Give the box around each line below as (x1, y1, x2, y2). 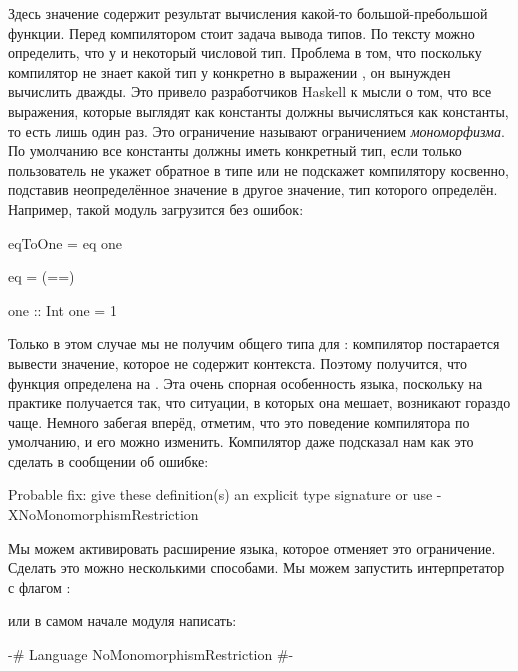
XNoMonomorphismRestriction (8, 504, 199, 525)
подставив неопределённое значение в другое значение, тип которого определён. (8, 179, 498, 200)
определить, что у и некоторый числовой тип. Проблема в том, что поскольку (8, 42, 482, 63)
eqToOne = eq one (8, 232, 122, 253)
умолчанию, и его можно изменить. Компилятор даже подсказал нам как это (8, 431, 474, 452)
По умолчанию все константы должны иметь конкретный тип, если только (8, 140, 462, 161)
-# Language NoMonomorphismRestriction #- (8, 644, 294, 665)
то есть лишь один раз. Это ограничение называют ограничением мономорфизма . (8, 120, 505, 141)
